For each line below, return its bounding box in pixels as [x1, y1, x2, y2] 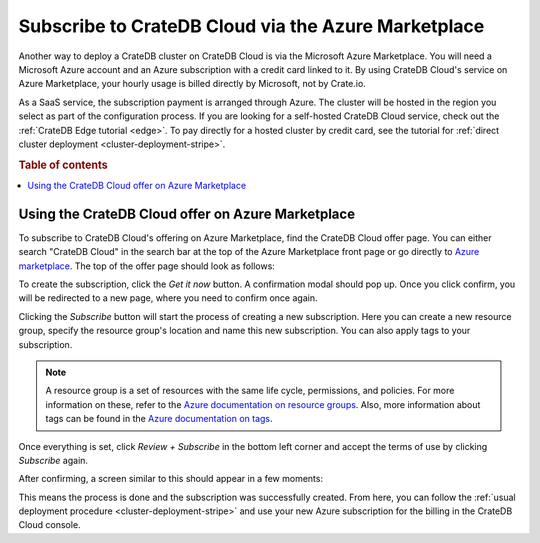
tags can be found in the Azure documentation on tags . [45, 413, 274, 425]
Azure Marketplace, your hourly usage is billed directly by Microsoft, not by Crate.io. [18, 78, 367, 90]
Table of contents [18, 158, 109, 172]
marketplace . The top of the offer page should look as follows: [18, 260, 275, 272]
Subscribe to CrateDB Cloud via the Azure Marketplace [18, 15, 485, 37]
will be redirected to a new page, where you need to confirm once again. [18, 292, 318, 304]
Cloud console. [18, 519, 81, 531]
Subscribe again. [18, 454, 89, 466]
